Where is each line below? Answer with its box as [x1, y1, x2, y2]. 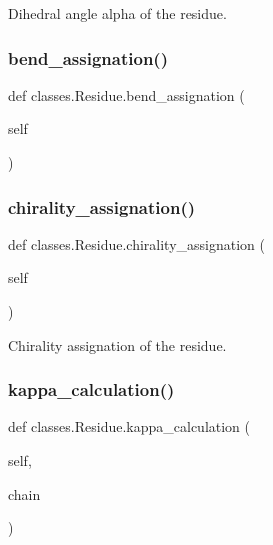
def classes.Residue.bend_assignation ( [8, 84, 245, 105]
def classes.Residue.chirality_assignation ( [8, 233, 265, 254]
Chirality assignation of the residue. [8, 334, 227, 355]
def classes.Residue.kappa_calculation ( [8, 416, 251, 437]
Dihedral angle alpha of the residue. [8, 3, 227, 23]
